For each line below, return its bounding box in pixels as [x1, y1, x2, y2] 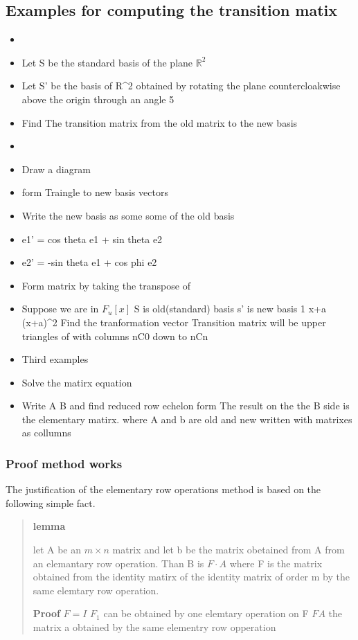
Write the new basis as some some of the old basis [21, 208, 235, 222]
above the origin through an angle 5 [21, 91, 174, 106]
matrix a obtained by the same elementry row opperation [33, 620, 276, 634]
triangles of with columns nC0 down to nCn [21, 328, 208, 343]
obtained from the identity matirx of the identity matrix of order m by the [33, 569, 350, 584]
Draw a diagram [21, 161, 91, 176]
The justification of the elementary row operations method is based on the [6, 482, 321, 497]
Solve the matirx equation [21, 375, 132, 389]
